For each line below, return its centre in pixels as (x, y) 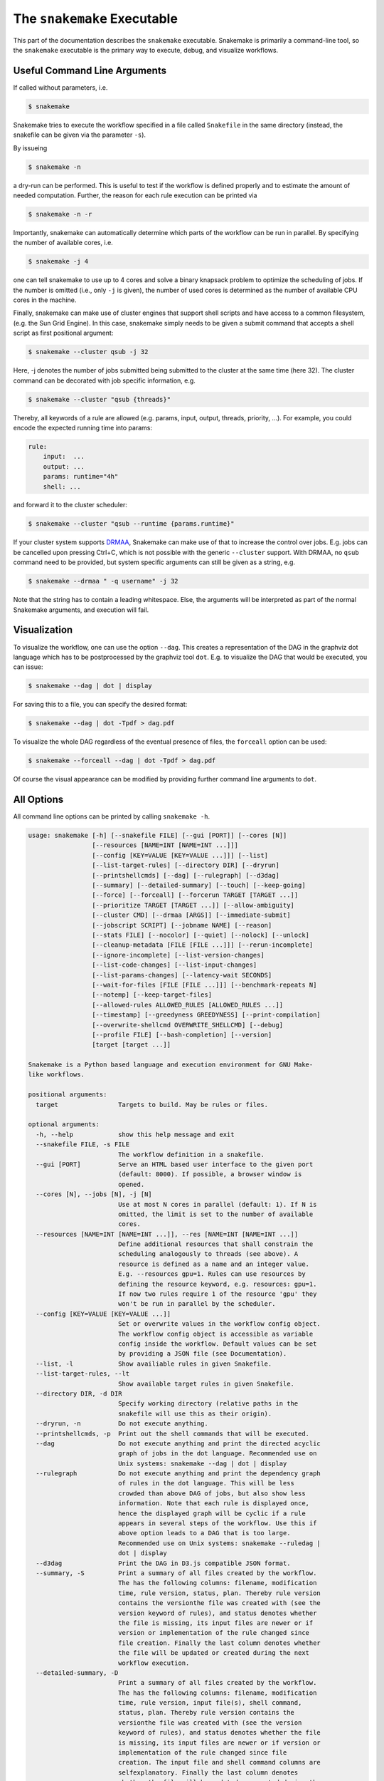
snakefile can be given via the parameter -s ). (79, 135)
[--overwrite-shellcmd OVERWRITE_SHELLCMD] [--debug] (187, 1025)
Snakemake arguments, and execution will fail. (81, 610)
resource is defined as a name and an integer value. (213, 1264)
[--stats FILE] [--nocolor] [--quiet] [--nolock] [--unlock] (200, 935)
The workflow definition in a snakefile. (191, 1154)
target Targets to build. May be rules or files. (152, 1105)
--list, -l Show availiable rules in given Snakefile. (154, 1364)
